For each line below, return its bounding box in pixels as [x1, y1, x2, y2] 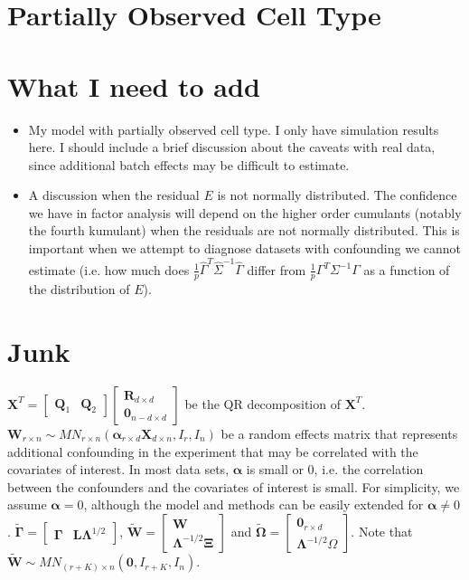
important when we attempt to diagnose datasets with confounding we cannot [28, 239, 462, 258]
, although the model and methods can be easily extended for [83, 495, 424, 514]
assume [7, 495, 47, 514]
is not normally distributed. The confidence [217, 185, 457, 204]
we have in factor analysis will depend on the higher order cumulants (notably [28, 203, 462, 222]
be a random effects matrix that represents [220, 423, 458, 442]
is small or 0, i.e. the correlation [246, 460, 424, 479]
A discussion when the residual [28, 185, 200, 204]
